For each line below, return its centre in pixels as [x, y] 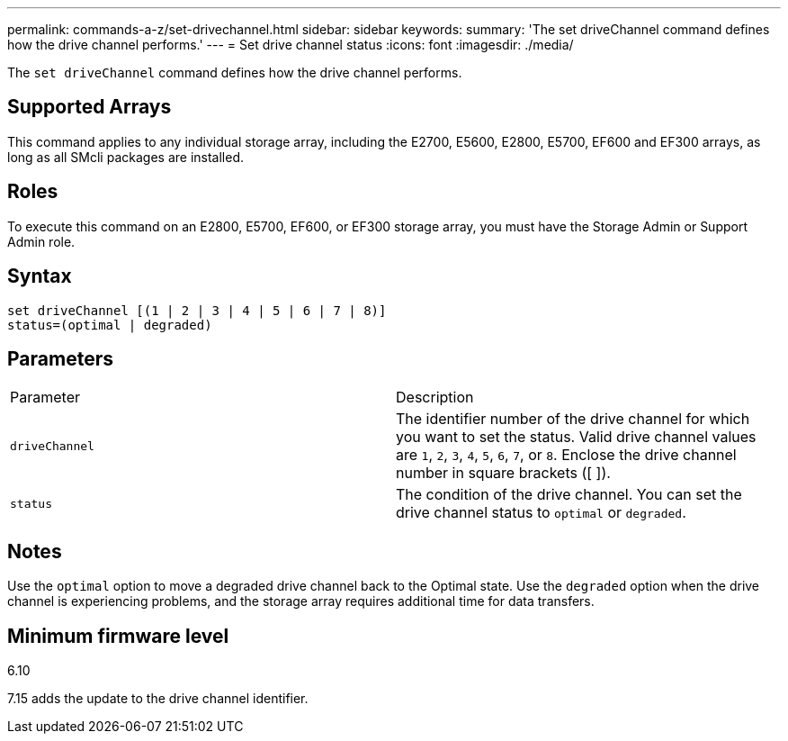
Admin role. [41, 241]
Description [435, 398]
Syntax [40, 276]
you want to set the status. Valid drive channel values [576, 437]
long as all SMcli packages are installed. [125, 157]
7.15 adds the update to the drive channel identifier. [158, 699]
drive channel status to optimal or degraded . [541, 513]
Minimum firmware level [118, 636]
